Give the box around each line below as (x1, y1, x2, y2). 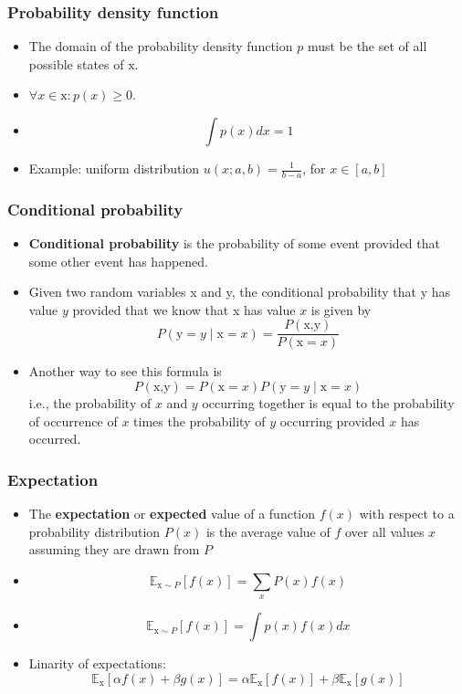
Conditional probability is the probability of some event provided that (28, 234, 440, 253)
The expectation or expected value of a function (28, 504, 316, 523)
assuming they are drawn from (28, 540, 200, 559)
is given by (310, 300, 372, 319)
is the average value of (205, 521, 331, 541)
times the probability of (133, 411, 266, 430)
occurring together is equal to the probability (202, 394, 455, 413)
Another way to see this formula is (28, 362, 222, 381)
